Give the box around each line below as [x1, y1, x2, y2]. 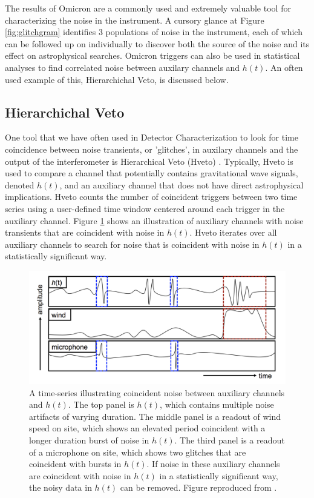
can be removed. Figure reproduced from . [120, 481, 277, 494]
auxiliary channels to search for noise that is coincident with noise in [5, 237, 260, 250]
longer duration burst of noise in [29, 434, 149, 447]
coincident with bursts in [29, 457, 122, 470]
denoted [5, 178, 34, 191]
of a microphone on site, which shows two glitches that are [29, 445, 246, 458]
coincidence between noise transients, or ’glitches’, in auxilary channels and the [5, 142, 298, 155]
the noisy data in [29, 481, 92, 494]
